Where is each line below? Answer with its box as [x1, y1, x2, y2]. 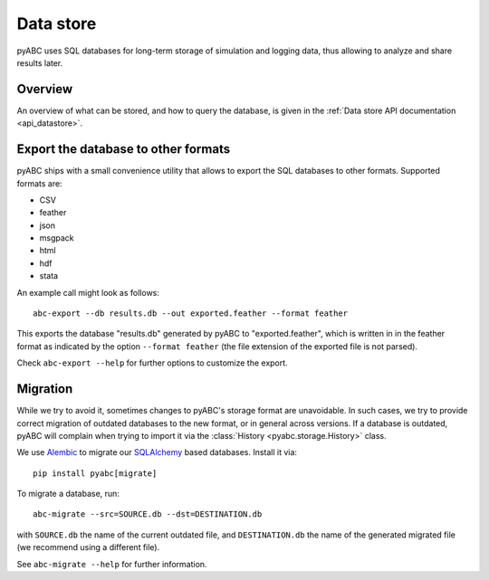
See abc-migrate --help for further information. [16, 558, 207, 569]
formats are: [16, 177, 62, 189]
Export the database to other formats [16, 141, 231, 157]
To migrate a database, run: [16, 489, 120, 499]
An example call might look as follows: [16, 287, 160, 298]
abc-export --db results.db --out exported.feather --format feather [33, 309, 349, 319]
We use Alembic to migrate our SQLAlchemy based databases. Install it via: [16, 447, 298, 458]
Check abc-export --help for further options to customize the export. [16, 357, 289, 368]
